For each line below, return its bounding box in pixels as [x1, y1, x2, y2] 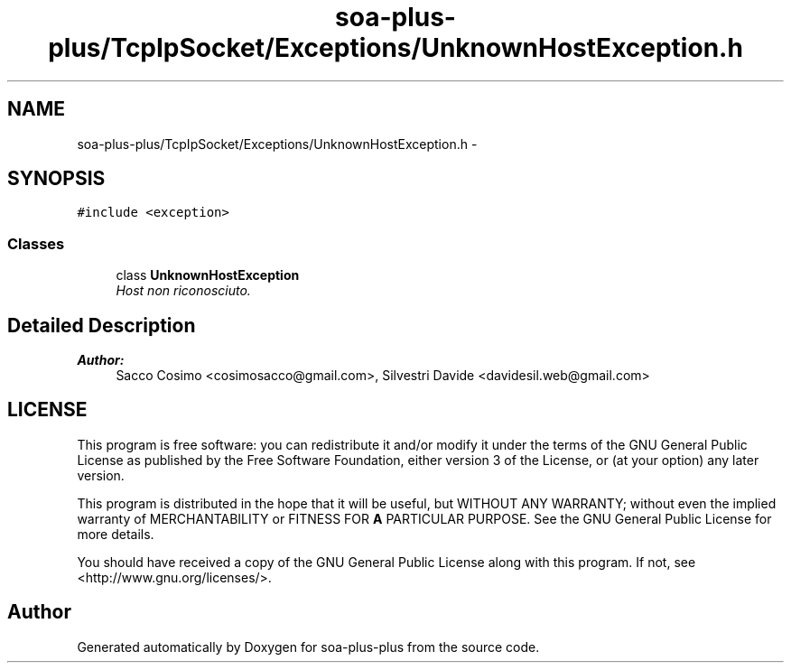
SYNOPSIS [7, 167, 106, 191]
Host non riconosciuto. [116, 283, 251, 299]
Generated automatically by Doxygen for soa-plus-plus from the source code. [77, 638, 540, 655]
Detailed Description [7, 313, 196, 337]
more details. [77, 526, 154, 542]
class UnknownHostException [116, 267, 300, 284]
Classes [7, 234, 65, 253]
